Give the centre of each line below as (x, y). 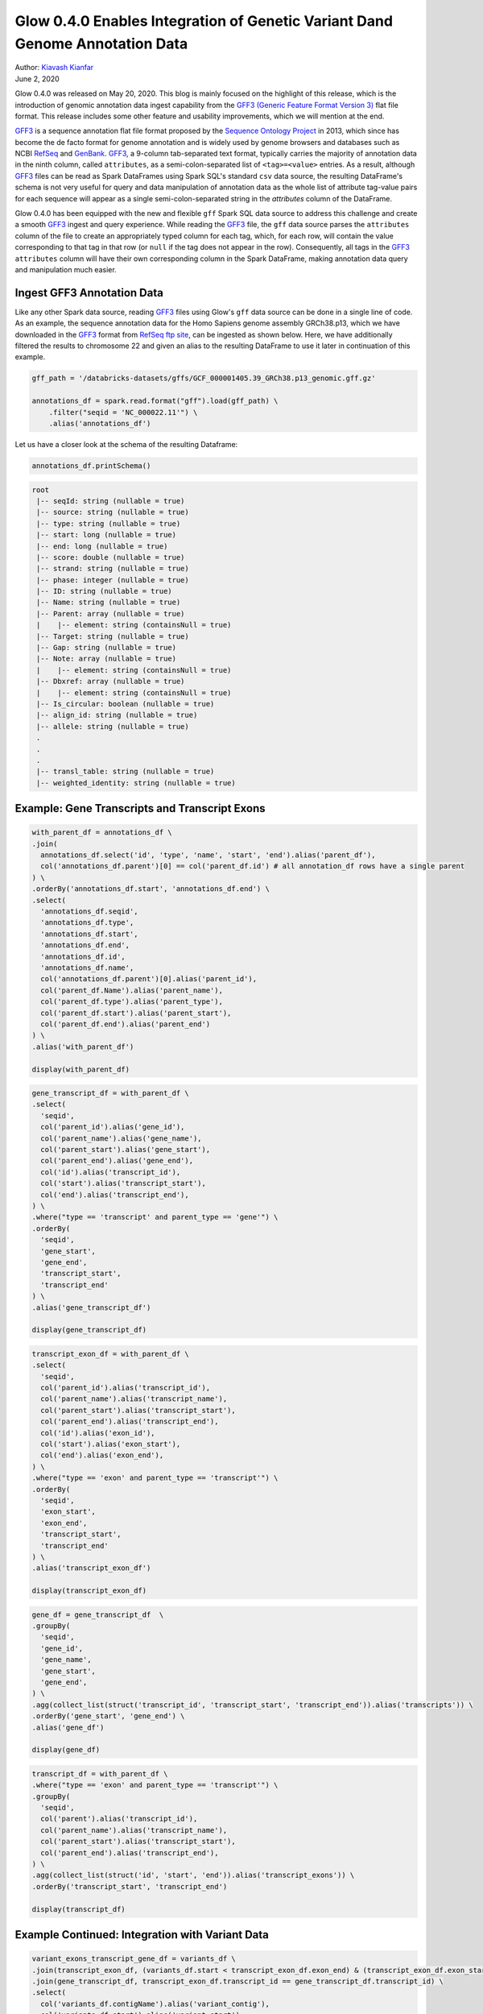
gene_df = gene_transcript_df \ (98, 1614)
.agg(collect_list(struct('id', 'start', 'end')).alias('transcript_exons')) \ (193, 1875)
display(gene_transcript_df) (89, 1330)
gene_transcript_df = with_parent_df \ (110, 1093)
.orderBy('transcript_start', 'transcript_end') (130, 1886)
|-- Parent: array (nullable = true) (111, 613)
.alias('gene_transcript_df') (91, 1307)
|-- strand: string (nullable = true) (113, 569)
